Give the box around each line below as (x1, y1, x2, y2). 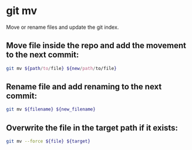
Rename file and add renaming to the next (6, 82, 162, 92)
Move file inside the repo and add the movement (6, 41, 187, 51)
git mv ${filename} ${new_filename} (6, 106, 96, 112)
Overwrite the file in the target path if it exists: (6, 122, 178, 133)
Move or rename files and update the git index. (6, 24, 119, 31)
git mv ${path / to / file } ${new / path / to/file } (6, 65, 117, 71)
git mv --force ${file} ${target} (6, 138, 91, 145)
